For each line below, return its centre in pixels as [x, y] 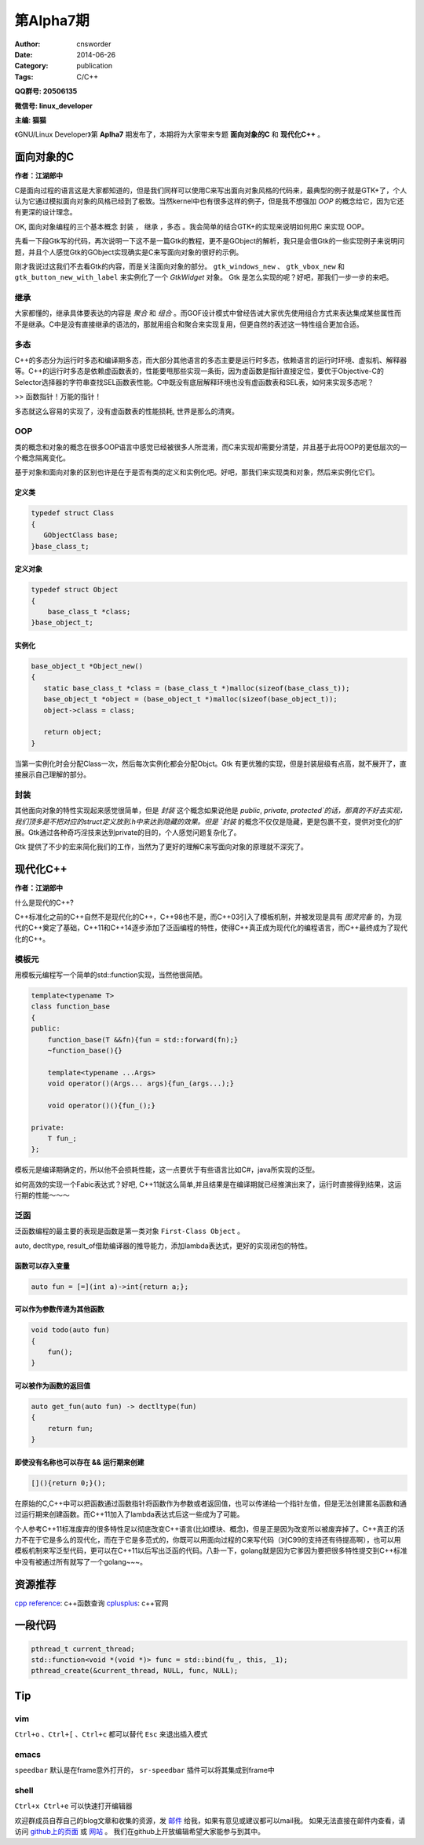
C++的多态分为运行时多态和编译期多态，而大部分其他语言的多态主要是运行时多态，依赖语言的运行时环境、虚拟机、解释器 [211, 360]
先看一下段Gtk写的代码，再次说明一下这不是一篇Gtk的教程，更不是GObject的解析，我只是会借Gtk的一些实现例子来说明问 [209, 241]
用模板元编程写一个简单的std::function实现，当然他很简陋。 [111, 975]
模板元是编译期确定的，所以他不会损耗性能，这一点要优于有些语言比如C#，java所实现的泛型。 [167, 1170]
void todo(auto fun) [70, 1330]
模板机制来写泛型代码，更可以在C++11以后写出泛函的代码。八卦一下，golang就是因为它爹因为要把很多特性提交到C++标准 [211, 1550]
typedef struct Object [75, 590]
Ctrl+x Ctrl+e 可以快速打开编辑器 [73, 1806]
